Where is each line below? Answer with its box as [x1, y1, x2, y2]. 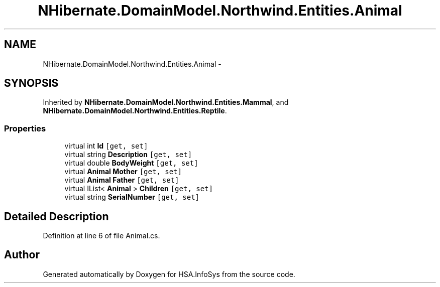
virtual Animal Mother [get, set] [64, 167, 182, 176]
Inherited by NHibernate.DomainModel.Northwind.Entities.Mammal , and [43, 98, 289, 107]
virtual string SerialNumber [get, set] [64, 193, 199, 202]
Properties [4, 123, 46, 133]
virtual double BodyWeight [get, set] [64, 159, 198, 168]
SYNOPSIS [4, 77, 59, 90]
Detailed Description [4, 210, 109, 223]
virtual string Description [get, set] [64, 150, 192, 159]
